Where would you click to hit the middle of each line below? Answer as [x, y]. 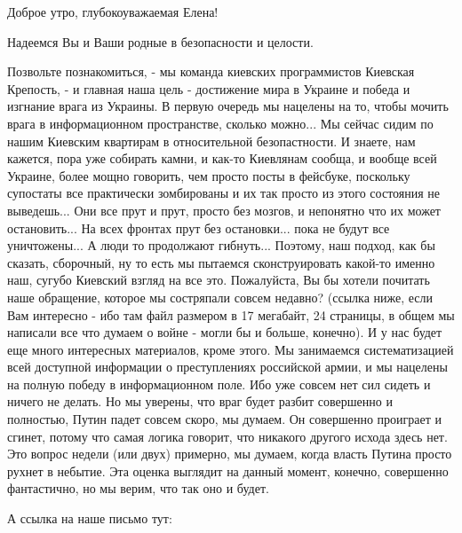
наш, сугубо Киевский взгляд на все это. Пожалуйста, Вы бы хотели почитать [219, 280]
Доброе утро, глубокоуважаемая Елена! [113, 12]
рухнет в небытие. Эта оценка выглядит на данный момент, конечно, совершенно [228, 470]
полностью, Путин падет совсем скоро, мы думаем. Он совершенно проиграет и [225, 419]
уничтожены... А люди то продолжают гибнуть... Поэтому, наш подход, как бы [221, 245]
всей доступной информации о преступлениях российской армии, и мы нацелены [227, 367]
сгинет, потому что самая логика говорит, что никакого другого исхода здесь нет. [227, 436]
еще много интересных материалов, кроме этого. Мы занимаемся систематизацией [231, 349]
